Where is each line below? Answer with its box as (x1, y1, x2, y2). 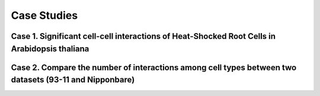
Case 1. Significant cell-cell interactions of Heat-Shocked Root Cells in (11, 31, 276, 41)
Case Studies (11, 9, 78, 22)
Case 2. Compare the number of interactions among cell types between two (11, 62, 297, 72)
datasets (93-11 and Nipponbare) (11, 75, 135, 85)
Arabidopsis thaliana (11, 44, 89, 54)
